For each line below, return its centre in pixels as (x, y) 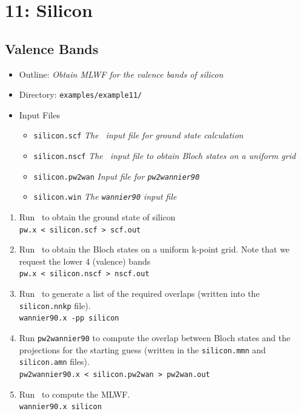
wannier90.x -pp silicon (69, 318)
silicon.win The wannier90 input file (105, 196)
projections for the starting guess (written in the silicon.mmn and (142, 349)
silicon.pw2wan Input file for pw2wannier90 (117, 176)
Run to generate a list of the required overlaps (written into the (139, 294)
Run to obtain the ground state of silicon (97, 217)
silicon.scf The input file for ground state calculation (138, 135)
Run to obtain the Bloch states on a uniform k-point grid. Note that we (154, 249)
